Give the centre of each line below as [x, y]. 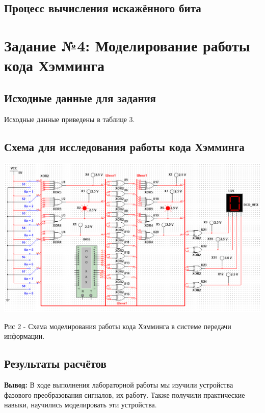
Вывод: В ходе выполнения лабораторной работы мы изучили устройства [119, 385]
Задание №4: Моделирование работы [127, 45]
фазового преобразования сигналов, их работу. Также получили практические [125, 394]
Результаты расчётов [55, 363]
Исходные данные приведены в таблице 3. [70, 119]
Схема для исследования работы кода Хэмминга [124, 146]
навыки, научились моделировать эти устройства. [81, 405]
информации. [24, 336]
